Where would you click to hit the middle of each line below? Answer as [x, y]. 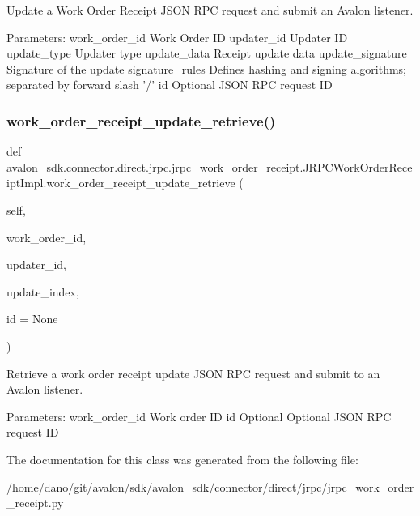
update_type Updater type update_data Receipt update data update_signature [207, 53]
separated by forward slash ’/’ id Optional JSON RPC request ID [170, 85]
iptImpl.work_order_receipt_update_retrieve [121, 183]
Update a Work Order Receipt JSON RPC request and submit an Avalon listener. [210, 10]
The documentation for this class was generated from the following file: [182, 459]
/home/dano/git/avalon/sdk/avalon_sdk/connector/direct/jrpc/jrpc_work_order [210, 486]
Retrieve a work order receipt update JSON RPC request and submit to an [193, 373]
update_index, [43, 291]
